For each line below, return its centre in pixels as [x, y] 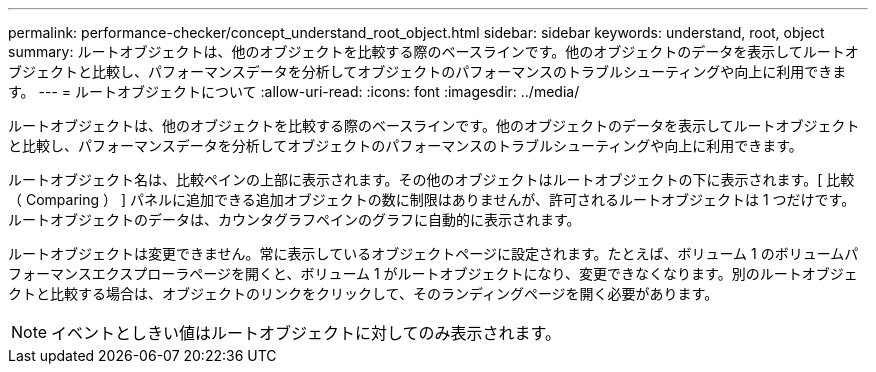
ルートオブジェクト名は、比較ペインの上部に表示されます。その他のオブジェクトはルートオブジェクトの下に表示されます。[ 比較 [431, 179]
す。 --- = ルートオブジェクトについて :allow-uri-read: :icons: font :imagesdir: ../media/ [294, 91]
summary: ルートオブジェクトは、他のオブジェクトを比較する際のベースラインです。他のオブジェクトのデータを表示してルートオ [433, 51]
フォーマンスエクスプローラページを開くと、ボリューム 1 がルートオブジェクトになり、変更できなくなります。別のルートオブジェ [433, 273]
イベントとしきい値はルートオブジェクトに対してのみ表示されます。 [306, 333]
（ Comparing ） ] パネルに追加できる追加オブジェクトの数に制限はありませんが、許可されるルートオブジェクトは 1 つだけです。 [432, 199]
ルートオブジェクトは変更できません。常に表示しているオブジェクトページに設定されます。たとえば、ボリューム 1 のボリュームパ [433, 253]
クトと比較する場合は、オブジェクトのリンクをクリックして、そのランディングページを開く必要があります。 [363, 293]
